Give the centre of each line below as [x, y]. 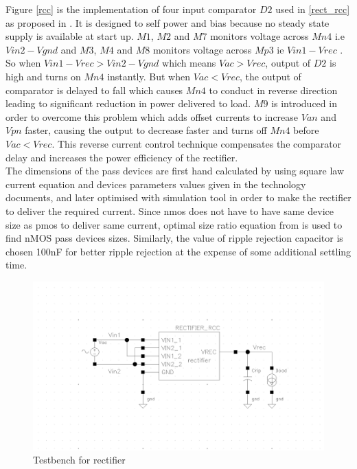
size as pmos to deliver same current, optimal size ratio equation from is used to [174, 224]
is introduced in [304, 103]
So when [23, 63]
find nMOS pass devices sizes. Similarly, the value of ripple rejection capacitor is [174, 238]
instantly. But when [149, 76]
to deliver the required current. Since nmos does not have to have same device [170, 210]
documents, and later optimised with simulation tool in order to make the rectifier [178, 197]
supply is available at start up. [70, 36]
